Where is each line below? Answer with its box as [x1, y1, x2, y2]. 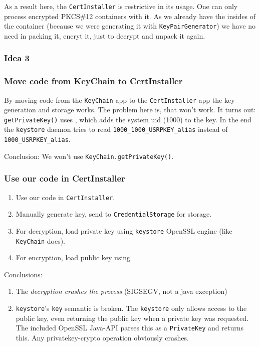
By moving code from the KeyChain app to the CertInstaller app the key [4, 94, 235, 105]
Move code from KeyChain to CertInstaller [4, 75, 183, 87]
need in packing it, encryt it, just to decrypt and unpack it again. [4, 30, 205, 41]
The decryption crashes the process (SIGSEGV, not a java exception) [16, 286, 227, 296]
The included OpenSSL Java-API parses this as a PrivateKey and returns [16, 322, 243, 333]
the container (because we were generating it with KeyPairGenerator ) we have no [4, 21, 256, 31]
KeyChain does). [16, 235, 65, 246]
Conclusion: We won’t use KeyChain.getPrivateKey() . [4, 150, 174, 161]
